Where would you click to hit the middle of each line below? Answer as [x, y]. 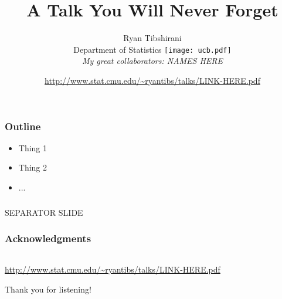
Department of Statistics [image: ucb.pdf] [152, 49]
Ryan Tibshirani [152, 38]
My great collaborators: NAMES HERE [152, 61]
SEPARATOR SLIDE [44, 212]
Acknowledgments [48, 238]
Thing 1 [33, 147]
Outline [23, 126]
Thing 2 [33, 167]
